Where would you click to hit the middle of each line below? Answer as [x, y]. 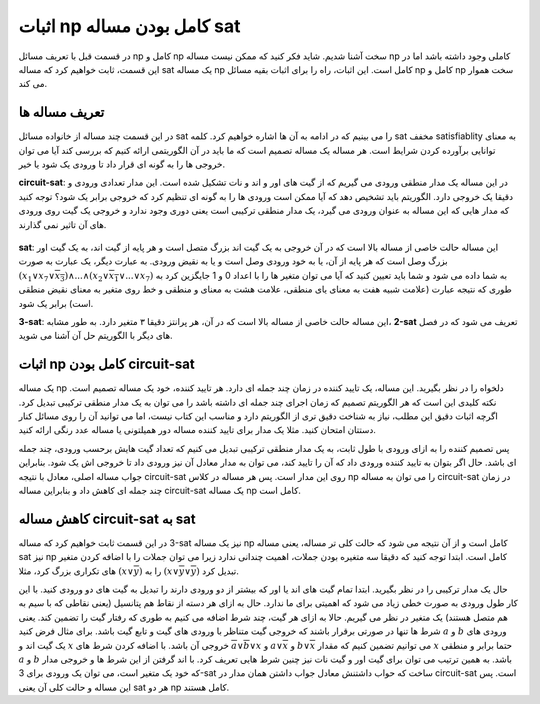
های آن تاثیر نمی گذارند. [62, 224]
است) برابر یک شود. [56, 303]
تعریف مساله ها [61, 112]
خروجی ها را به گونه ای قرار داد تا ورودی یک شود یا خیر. [121, 164]
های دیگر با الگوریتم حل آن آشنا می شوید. [96, 336]
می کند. [33, 84]
